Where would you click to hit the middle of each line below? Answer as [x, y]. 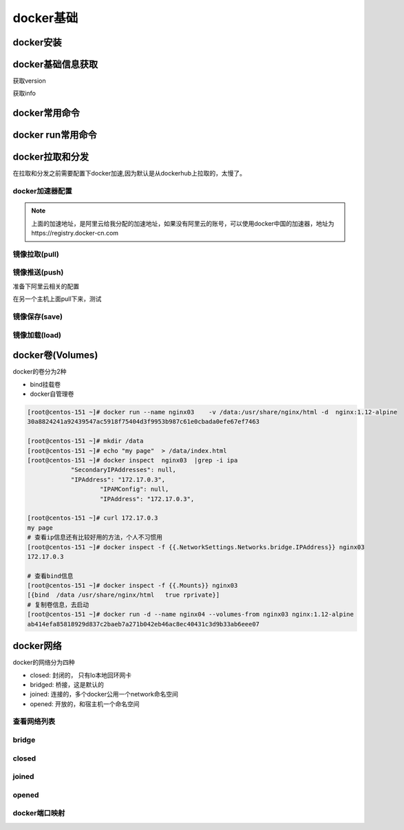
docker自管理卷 [52, 394]
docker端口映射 [39, 813]
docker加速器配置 [42, 191]
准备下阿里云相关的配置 [46, 286]
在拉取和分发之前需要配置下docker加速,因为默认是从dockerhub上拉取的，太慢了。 [129, 173]
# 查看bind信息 [50, 576]
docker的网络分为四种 [44, 662]
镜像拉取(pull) [36, 254]
